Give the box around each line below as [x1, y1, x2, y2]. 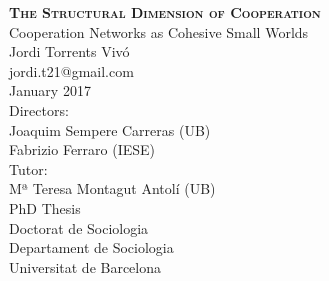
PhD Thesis [9, 197, 81, 218]
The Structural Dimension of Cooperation [9, 2, 321, 22]
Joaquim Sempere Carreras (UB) [9, 119, 211, 140]
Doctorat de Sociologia [9, 217, 149, 238]
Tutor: [9, 158, 48, 179]
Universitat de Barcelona [9, 256, 162, 277]
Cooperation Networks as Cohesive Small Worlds [9, 21, 309, 42]
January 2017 [9, 80, 91, 101]
